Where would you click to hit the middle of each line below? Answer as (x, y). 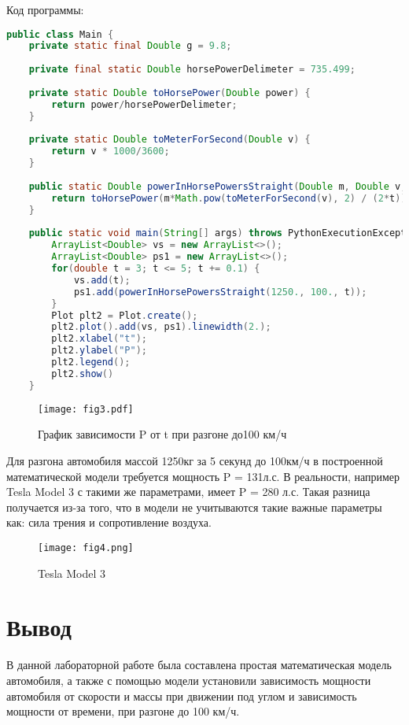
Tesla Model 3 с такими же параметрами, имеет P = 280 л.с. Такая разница (188, 492)
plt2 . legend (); (91, 362)
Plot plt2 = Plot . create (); (125, 315)
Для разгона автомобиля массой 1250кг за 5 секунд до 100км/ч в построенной (195, 460)
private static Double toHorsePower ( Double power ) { (169, 92)
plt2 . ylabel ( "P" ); (99, 351)
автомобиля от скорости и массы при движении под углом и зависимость (182, 695)
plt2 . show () (83, 374)
